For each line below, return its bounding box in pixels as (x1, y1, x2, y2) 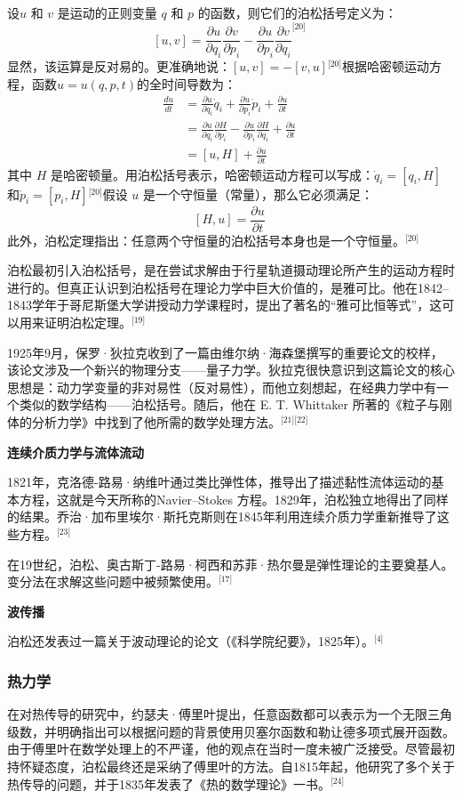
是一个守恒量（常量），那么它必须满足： (143, 184, 374, 203)
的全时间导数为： (136, 74, 236, 93)
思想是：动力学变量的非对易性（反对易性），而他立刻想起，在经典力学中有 (7, 377, 436, 396)
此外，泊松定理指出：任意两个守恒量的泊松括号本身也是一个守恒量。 (7, 230, 405, 249)
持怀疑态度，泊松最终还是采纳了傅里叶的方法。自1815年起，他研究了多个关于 (7, 756, 455, 775)
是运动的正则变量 (57, 4, 157, 21)
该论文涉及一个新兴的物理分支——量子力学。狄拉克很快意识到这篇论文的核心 (7, 360, 455, 379)
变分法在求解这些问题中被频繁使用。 (7, 572, 219, 591)
